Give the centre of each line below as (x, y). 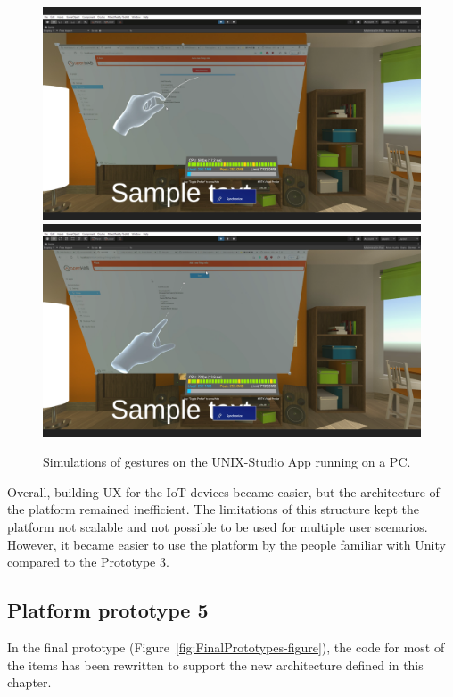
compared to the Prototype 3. (88, 562)
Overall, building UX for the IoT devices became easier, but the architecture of (223, 491)
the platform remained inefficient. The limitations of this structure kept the (213, 509)
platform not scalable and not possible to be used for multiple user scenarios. (218, 526)
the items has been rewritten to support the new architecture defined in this (215, 664)
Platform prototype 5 (108, 610)
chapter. (29, 682)
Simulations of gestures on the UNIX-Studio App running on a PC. (227, 462)
